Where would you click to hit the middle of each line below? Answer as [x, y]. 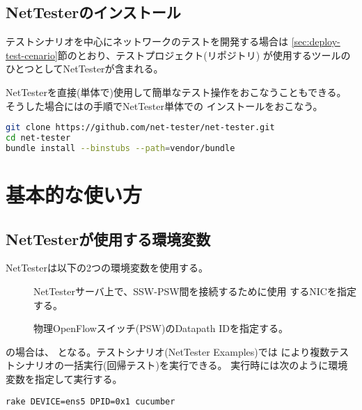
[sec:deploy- [316, 41]
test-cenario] [32, 55]
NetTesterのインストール [93, 12]
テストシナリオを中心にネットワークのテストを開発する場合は [147, 41]
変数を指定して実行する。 [64, 378]
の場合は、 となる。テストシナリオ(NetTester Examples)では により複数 [168, 351]
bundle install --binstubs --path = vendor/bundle [120, 148]
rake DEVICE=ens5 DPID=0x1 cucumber [90, 401]
